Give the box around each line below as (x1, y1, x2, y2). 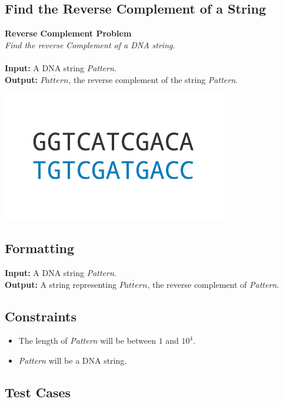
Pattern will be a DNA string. (18, 354, 127, 366)
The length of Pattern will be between (18, 334, 157, 347)
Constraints (5, 307, 76, 325)
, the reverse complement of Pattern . (147, 278, 279, 290)
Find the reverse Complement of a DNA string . (5, 38, 175, 51)
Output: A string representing (5, 278, 116, 290)
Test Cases (5, 383, 71, 401)
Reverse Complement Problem (5, 27, 132, 39)
